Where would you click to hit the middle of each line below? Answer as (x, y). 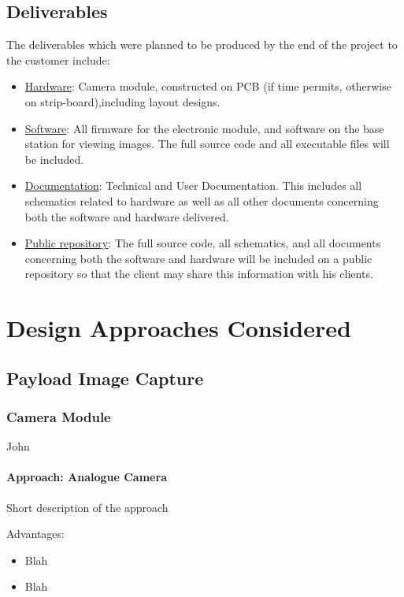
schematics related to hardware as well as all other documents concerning (202, 200)
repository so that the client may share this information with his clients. (199, 274)
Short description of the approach (87, 507)
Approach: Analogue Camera (87, 477)
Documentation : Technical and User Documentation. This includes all (193, 185)
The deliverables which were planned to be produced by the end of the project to (202, 44)
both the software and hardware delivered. (127, 216)
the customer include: (58, 59)
